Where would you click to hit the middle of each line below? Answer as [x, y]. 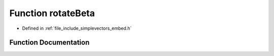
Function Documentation [49, 43]
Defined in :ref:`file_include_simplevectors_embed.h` [77, 28]
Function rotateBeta [52, 13]
